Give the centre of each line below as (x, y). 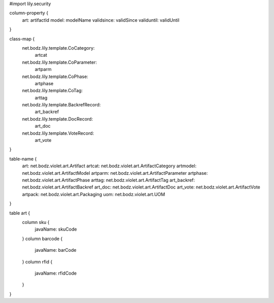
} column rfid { (37, 261)
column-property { (29, 13)
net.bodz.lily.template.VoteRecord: (58, 133)
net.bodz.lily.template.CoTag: (53, 91)
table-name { (23, 159)
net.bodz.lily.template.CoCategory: (58, 48)
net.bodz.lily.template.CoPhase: (55, 77)
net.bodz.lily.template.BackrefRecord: (61, 105)
